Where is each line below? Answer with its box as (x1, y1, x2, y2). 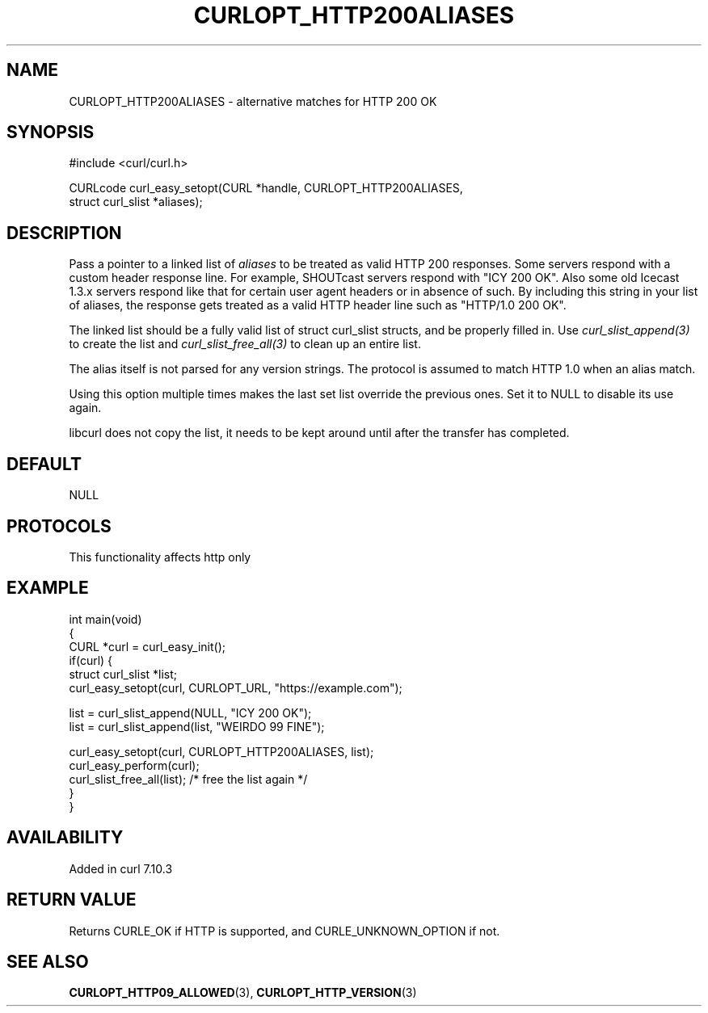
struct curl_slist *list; (69, 666, 178, 681)
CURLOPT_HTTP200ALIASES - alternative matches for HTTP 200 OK (69, 94, 437, 108)
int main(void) (69, 612, 142, 626)
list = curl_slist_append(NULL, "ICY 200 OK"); (69, 705, 312, 720)
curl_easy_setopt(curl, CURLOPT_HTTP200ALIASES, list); (69, 744, 374, 759)
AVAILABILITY (6, 827, 124, 848)
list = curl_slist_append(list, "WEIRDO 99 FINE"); (69, 719, 325, 733)
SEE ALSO (6, 951, 89, 972)
